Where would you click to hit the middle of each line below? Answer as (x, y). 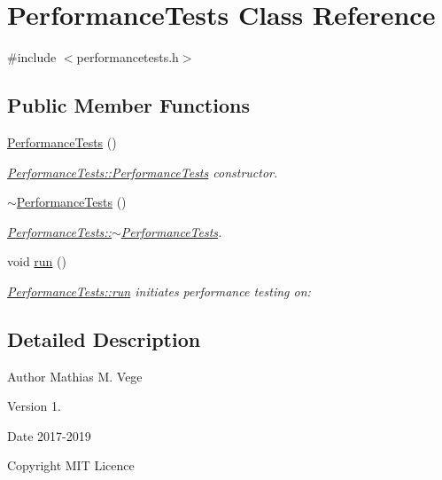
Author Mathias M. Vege (75, 376)
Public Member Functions (128, 105)
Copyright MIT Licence (71, 465)
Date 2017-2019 (49, 435)
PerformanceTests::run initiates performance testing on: (159, 291)
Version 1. (34, 406)
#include (32, 57)
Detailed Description (104, 338)
